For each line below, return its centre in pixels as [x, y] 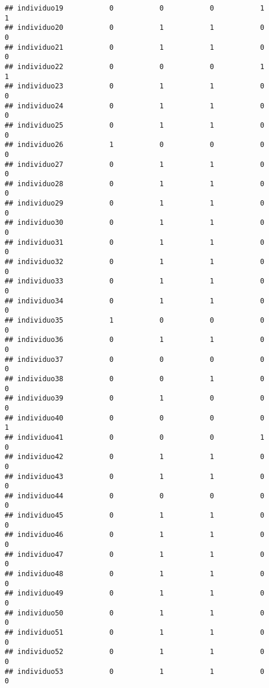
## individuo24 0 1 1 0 [134, 106]
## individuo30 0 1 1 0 [134, 223]
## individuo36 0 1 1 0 [134, 340]
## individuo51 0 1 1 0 [134, 632]
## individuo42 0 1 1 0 [134, 457]
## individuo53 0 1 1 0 [134, 671]
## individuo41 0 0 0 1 [134, 437]
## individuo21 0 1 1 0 [134, 47]
